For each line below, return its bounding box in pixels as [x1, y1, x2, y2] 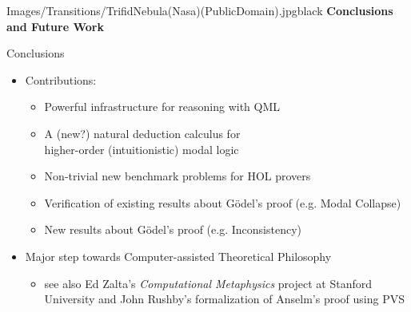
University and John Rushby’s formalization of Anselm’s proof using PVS [44, 290, 405, 307]
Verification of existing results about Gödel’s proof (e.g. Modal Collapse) [44, 194, 401, 211]
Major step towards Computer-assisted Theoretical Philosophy [25, 247, 332, 264]
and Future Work [6, 18, 104, 34]
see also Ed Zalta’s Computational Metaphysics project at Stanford [44, 274, 372, 291]
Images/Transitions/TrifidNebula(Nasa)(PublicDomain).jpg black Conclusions [6, 2, 393, 18]
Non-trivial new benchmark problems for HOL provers [44, 168, 311, 184]
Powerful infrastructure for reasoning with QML [44, 98, 281, 115]
